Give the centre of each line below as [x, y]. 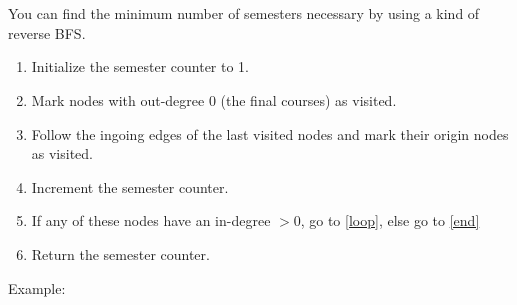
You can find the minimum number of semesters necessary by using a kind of [244, 13]
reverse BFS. [47, 32]
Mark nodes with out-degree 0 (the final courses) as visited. [214, 99]
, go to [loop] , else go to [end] [390, 220]
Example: [37, 287]
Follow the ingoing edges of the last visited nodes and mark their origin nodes [270, 133]
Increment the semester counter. [130, 186]
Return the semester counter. [120, 253]
